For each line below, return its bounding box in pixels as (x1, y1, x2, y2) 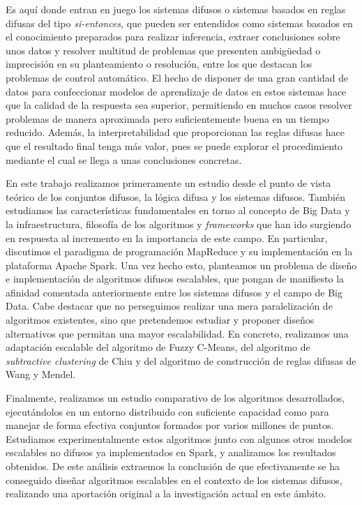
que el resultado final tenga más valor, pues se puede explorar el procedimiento (6, 138, 343, 153)
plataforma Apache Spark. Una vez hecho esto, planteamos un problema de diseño (6, 257, 357, 272)
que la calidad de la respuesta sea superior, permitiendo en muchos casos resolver (6, 98, 352, 112)
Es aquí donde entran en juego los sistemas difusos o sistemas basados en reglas (6, 2, 346, 16)
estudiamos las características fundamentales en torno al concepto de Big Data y (6, 203, 350, 218)
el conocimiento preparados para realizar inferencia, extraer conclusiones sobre (6, 29, 340, 44)
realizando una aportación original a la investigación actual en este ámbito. (6, 486, 326, 501)
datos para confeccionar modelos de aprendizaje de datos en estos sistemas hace (6, 84, 347, 98)
